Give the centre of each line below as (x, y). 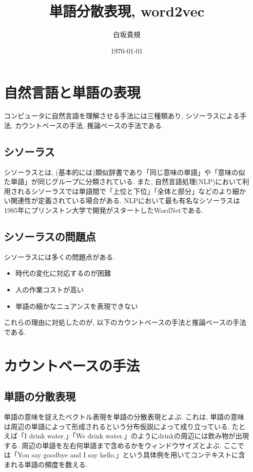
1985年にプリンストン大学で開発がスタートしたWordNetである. (104, 210)
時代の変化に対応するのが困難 (63, 273)
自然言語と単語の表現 (72, 92)
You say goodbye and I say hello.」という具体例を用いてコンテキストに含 (131, 455)
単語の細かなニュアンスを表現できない (77, 306)
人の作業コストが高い (49, 289)
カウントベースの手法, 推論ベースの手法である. (89, 125)
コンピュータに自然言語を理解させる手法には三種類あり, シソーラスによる (122, 116)
